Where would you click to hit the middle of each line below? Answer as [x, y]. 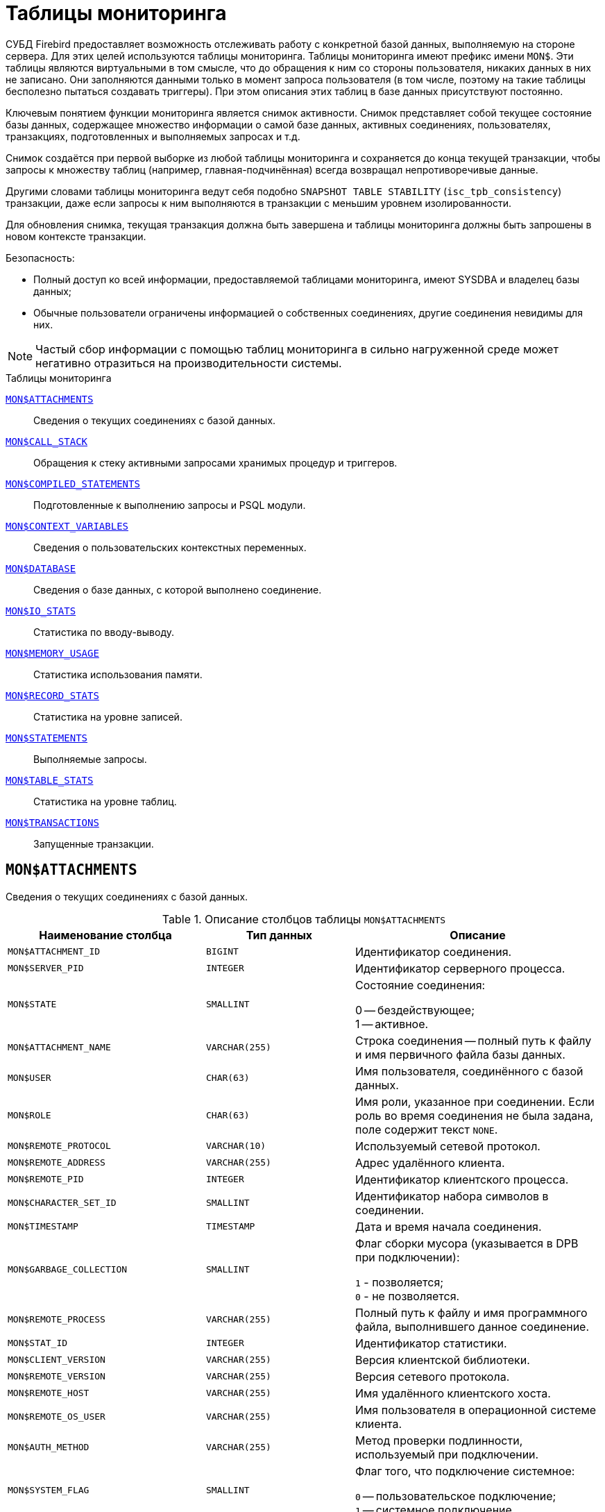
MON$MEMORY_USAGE [52, 653]
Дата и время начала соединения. [448, 1226]
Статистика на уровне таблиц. [105, 801]
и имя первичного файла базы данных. [460, 1054]
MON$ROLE [29, 1116]
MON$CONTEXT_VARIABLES [67, 526]
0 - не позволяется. [407, 1296]
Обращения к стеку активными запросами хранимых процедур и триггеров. [215, 462]
